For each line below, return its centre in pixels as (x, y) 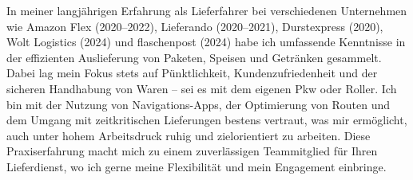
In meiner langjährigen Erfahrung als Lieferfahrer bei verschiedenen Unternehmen (207, 10)
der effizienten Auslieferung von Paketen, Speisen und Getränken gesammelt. (194, 57)
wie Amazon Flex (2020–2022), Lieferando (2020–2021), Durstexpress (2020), (195, 26)
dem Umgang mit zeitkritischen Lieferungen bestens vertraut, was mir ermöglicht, (207, 120)
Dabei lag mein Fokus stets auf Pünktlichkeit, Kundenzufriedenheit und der (192, 73)
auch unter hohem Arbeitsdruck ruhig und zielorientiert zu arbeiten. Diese (189, 135)
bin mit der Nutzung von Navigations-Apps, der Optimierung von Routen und (199, 104)
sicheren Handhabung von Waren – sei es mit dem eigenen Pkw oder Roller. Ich (202, 88)
